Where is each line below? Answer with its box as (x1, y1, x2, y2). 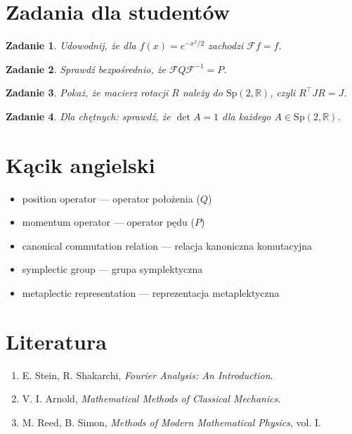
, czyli (270, 85, 296, 100)
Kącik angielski (6, 150, 155, 179)
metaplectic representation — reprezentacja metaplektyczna (22, 286, 280, 300)
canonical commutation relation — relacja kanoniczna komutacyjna (22, 238, 313, 253)
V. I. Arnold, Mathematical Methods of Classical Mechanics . (22, 391, 281, 406)
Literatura (6, 326, 107, 355)
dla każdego (222, 108, 271, 123)
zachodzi (208, 38, 244, 53)
